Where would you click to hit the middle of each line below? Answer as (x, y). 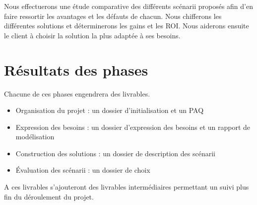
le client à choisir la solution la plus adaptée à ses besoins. (92, 35)
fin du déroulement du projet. (49, 196)
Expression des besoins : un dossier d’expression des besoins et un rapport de (133, 127)
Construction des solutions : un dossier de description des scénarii (115, 153)
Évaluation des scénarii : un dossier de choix (83, 170)
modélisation (35, 137)
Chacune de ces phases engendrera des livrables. (77, 93)
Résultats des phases (76, 69)
